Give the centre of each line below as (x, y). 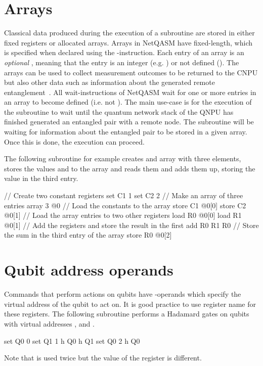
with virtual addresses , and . (49, 323)
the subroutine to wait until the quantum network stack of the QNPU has (119, 111)
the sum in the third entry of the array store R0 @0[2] (88, 235)
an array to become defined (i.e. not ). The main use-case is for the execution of (128, 102)
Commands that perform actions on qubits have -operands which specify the (123, 294)
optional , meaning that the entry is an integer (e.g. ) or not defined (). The (122, 62)
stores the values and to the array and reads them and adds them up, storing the (130, 168)
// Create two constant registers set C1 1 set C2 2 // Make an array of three (124, 195)
